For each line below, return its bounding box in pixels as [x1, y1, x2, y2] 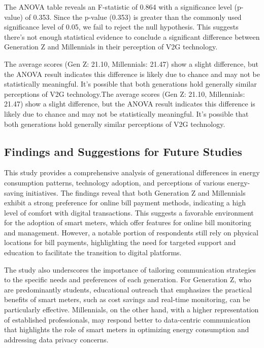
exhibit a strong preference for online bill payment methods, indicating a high [4, 197, 246, 208]
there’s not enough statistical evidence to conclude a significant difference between [4, 31, 260, 42]
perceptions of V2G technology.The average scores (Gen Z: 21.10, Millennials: [4, 88, 245, 99]
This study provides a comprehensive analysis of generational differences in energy [4, 167, 260, 178]
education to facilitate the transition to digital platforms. [4, 247, 182, 258]
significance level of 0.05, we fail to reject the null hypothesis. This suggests [4, 21, 239, 32]
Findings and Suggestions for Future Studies [4, 143, 242, 159]
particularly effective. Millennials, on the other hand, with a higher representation [4, 304, 259, 315]
